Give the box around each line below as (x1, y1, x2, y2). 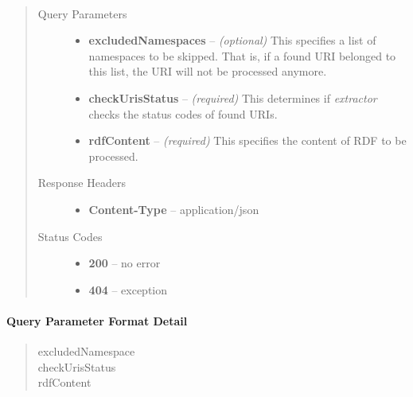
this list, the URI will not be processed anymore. (88, 63, 327, 80)
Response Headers (37, 174, 126, 191)
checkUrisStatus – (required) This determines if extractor (88, 89, 377, 106)
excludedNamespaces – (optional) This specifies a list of (88, 32, 376, 49)
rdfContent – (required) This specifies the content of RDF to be (88, 132, 407, 149)
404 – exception (88, 281, 168, 298)
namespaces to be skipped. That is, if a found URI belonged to (88, 47, 396, 64)
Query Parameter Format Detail (6, 312, 188, 329)
